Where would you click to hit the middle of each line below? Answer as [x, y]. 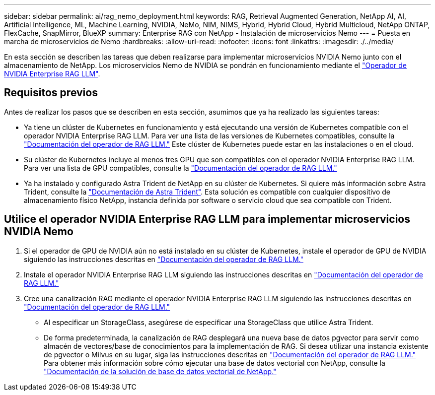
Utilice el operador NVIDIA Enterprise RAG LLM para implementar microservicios [207, 219]
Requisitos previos [51, 93]
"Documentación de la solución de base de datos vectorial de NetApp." [160, 371]
